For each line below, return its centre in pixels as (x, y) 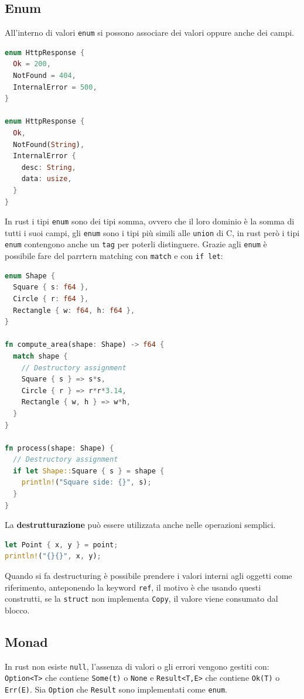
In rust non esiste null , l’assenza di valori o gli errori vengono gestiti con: (137, 666)
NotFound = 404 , (45, 76)
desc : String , (49, 167)
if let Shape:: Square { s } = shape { (89, 471)
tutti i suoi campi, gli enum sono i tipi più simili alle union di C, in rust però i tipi (152, 232)
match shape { (40, 356)
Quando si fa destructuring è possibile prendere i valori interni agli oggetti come (148, 576)
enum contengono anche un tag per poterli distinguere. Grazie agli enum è (136, 244)
